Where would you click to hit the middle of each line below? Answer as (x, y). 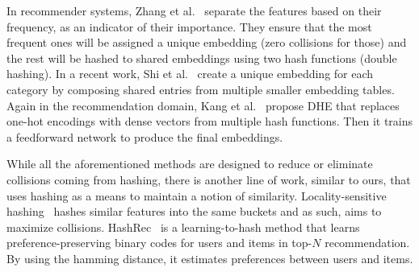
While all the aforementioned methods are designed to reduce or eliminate (190, 164)
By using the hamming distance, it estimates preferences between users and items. (210, 258)
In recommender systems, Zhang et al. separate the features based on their (194, 10)
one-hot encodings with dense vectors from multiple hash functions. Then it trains (210, 121)
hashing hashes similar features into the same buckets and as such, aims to (194, 211)
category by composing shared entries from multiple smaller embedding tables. (201, 89)
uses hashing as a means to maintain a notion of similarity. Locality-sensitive (197, 195)
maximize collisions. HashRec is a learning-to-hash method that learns (183, 227)
